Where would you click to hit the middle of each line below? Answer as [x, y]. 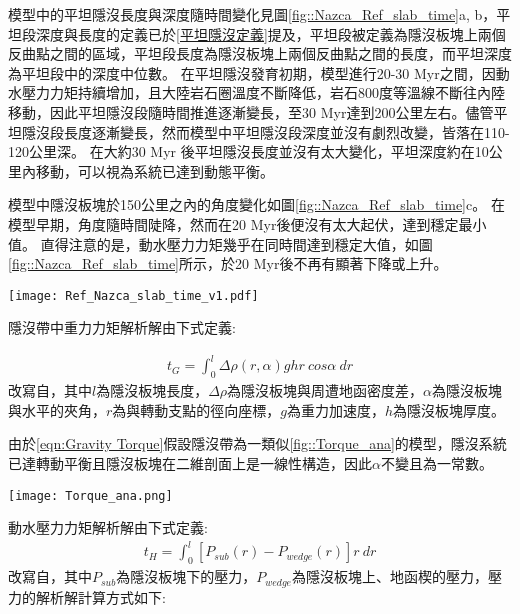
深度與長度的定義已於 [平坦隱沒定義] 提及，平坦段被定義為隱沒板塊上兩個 [270, 33]
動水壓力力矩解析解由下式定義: [108, 527]
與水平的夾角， [57, 409]
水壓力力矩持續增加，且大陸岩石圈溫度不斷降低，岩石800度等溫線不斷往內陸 [256, 92]
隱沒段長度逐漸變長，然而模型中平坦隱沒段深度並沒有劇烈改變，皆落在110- [265, 131]
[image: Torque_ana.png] [90, 495]
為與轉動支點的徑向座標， [196, 409]
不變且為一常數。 [436, 463]
